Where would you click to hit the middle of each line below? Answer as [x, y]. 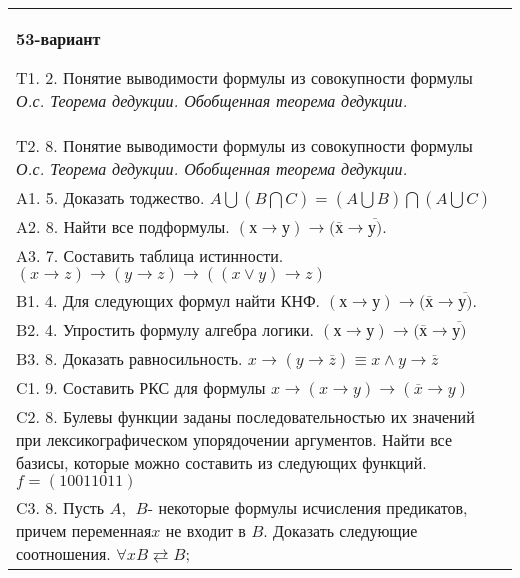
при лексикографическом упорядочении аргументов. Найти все [234, 439]
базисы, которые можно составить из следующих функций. [221, 462]
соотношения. [63, 553]
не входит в [205, 530]
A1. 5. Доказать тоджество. [110, 197]
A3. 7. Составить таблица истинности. [150, 255]
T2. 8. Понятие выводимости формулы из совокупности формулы [244, 145]
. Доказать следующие [340, 530]
